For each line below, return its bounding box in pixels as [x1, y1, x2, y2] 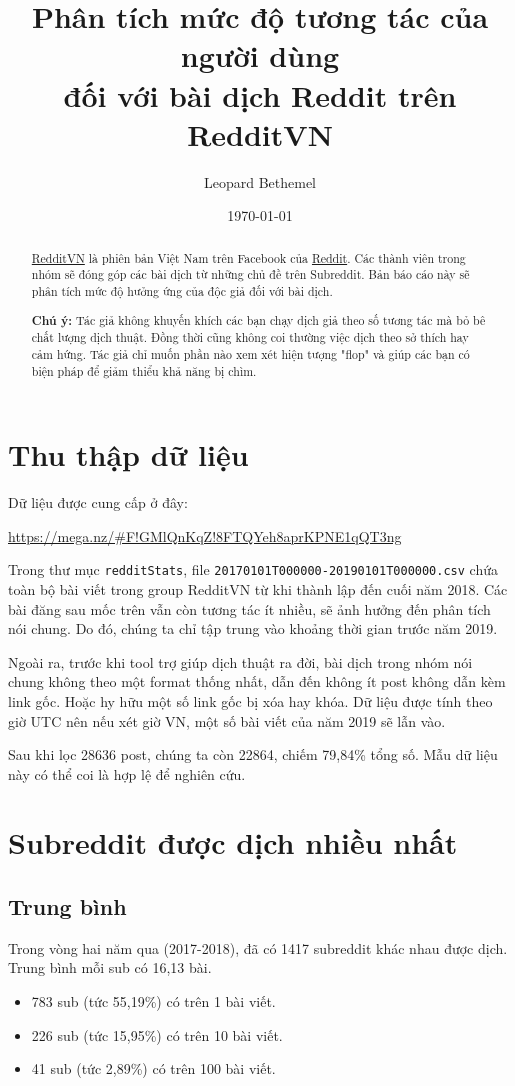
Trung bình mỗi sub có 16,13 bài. [8, 957, 212, 978]
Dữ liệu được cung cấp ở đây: [8, 492, 188, 513]
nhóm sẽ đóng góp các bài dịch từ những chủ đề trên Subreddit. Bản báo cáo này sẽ [31, 266, 470, 283]
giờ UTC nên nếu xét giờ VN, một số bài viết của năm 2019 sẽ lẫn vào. [8, 710, 446, 731]
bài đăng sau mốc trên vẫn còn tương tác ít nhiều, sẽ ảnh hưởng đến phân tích [8, 598, 491, 619]
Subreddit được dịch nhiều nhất [8, 822, 458, 863]
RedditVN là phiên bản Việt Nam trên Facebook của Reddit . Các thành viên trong [31, 249, 466, 266]
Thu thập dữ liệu [8, 434, 249, 475]
